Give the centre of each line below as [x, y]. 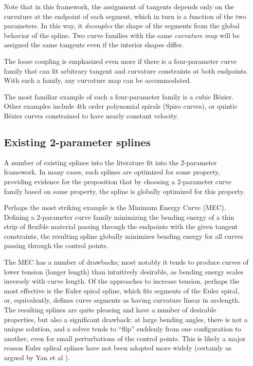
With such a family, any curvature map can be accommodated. [98, 80]
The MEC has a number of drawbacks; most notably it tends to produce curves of [126, 262]
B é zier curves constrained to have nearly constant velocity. [91, 115]
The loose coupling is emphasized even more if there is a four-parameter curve [120, 61]
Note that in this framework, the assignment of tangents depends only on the [119, 6]
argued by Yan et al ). [37, 357]
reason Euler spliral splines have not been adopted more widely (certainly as [118, 348]
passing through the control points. [56, 245]
